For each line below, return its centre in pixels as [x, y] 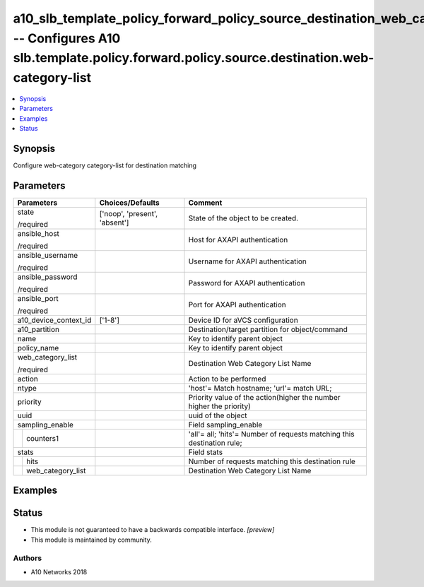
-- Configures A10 [67, 38]
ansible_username [48, 255]
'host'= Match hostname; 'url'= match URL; [260, 388]
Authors [28, 558]
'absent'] [114, 223]
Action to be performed [227, 379]
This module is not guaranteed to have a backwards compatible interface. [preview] [153, 530]
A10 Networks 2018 [59, 571]
